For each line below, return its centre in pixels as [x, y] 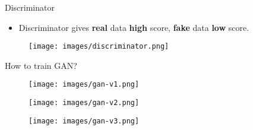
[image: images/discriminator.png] [99, 47]
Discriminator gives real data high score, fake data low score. [134, 27]
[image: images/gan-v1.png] [84, 85]
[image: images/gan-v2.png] [84, 103]
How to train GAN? [41, 65]
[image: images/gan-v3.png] [84, 121]
